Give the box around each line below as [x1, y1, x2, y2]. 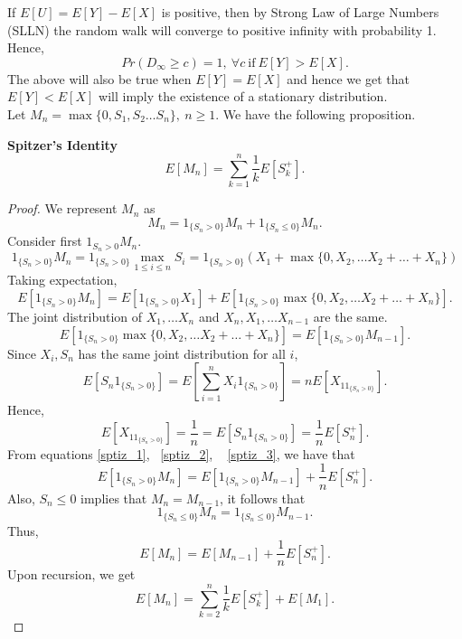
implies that [80, 488, 147, 507]
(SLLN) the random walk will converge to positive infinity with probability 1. [7, 20, 437, 39]
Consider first [7, 231, 82, 250]
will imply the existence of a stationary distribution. [99, 87, 388, 106]
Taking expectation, [7, 270, 118, 289]
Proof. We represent [7, 199, 118, 218]
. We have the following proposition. [215, 104, 416, 123]
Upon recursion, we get [7, 565, 136, 584]
